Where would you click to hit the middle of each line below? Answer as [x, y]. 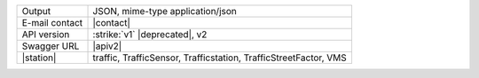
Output [36, 11]
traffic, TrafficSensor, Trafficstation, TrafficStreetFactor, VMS [220, 58]
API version [46, 34]
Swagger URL [51, 46]
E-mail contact [52, 23]
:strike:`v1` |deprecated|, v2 [150, 34]
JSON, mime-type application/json [165, 11]
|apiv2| [107, 46]
